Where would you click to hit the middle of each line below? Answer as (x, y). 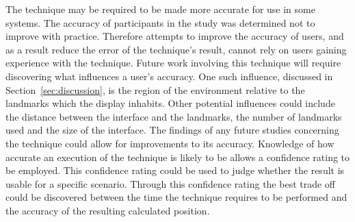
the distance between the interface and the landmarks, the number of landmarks (174, 116)
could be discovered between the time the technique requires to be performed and (176, 197)
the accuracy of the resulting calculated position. (108, 210)
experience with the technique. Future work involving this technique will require (173, 63)
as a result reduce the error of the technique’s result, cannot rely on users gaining (176, 49)
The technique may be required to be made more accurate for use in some (160, 9)
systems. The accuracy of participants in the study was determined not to (160, 22)
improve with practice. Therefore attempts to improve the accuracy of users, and (175, 36)
